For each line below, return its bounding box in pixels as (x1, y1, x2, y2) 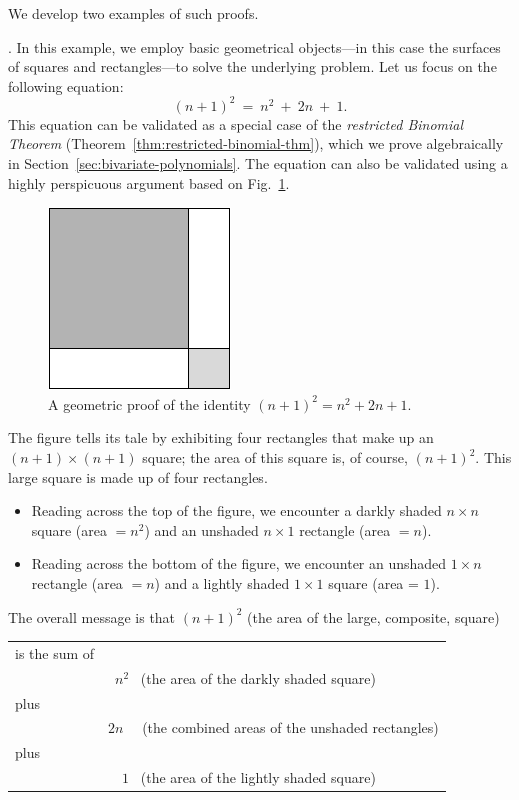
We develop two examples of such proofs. (8, 3, 259, 23)
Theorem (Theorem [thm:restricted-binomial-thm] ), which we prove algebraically (8, 133, 504, 154)
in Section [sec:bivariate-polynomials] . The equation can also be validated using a (8, 153, 508, 174)
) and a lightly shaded (154, 573, 290, 593)
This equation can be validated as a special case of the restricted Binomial (8, 113, 464, 134)
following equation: (8, 75, 124, 96)
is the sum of (15, 642, 95, 663)
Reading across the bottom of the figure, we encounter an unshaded (31, 553, 447, 574)
